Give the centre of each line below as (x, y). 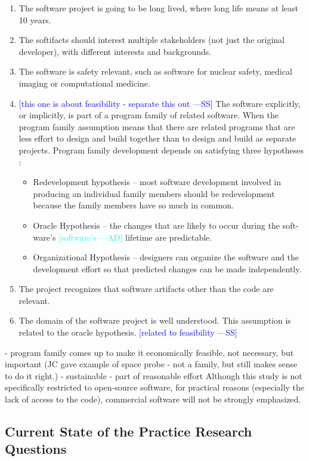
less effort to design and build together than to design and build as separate (157, 138)
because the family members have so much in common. (133, 205)
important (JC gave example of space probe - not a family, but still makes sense (151, 364)
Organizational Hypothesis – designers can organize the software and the (166, 257)
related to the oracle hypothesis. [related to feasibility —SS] (128, 332)
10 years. (35, 19)
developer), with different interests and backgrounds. (115, 51)
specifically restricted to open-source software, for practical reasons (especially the (155, 387)
